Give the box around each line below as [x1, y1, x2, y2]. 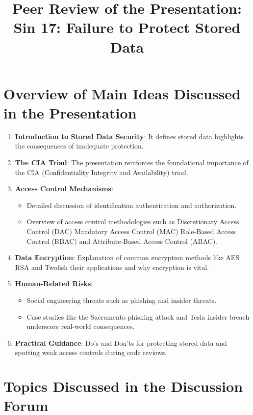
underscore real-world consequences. [26, 321, 135, 331]
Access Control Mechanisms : [15, 183, 113, 194]
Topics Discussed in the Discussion [3, 376, 243, 396]
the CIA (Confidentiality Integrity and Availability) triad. [15, 167, 188, 177]
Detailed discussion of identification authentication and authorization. [26, 200, 237, 210]
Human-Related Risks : [15, 278, 93, 289]
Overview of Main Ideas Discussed [3, 83, 241, 103]
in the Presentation [3, 102, 137, 122]
